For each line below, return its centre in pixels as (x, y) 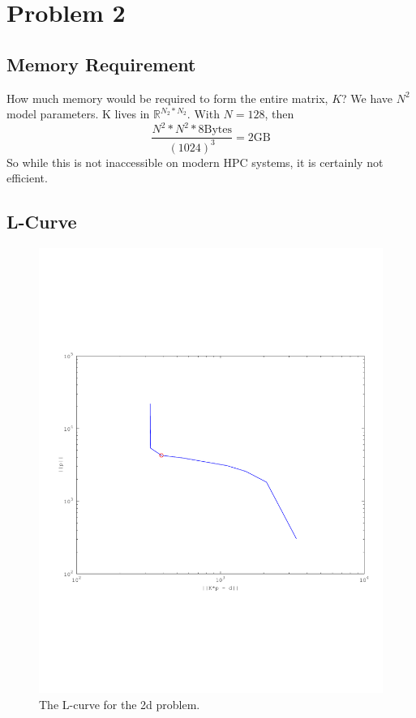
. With (203, 114)
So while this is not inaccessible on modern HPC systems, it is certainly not (195, 162)
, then (279, 114)
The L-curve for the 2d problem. (120, 704)
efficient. (27, 178)
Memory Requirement (101, 64)
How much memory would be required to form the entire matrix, (167, 98)
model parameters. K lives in (78, 114)
